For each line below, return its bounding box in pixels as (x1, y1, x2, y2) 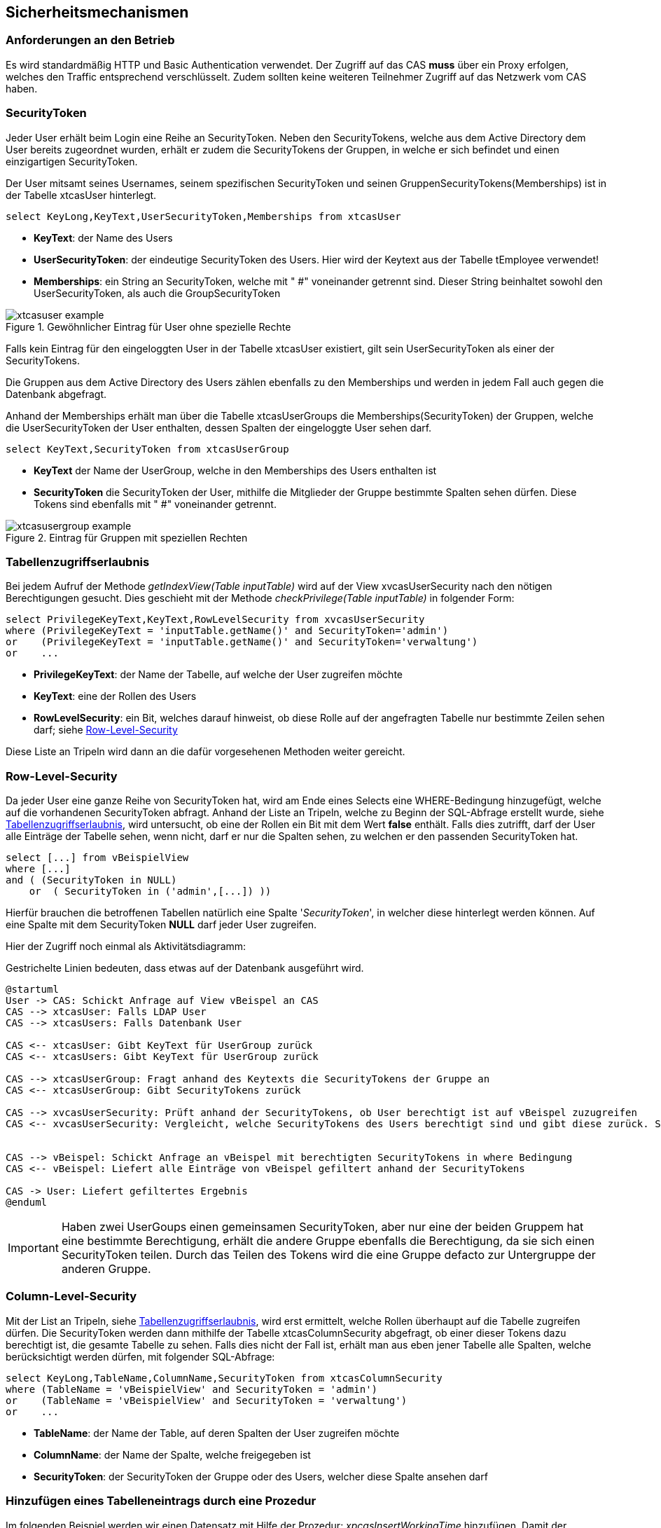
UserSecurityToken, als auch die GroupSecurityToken (34, 287, 281, 299)
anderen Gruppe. (61, 1262, 151, 1276)
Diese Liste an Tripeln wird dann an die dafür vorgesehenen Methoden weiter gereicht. (6, 745, 405, 758)
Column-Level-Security (6, 1289, 137, 1304)
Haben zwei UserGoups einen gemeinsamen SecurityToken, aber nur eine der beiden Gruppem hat (61, 1220, 584, 1234)
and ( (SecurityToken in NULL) (6, 874, 177, 886)
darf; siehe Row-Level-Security (34, 724, 178, 736)
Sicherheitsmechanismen (6, 4, 189, 21)
